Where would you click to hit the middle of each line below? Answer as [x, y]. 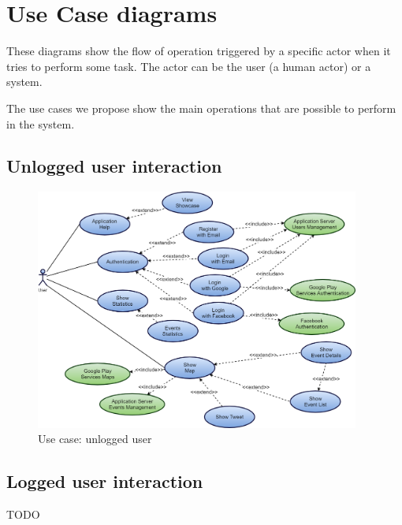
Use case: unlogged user [95, 439]
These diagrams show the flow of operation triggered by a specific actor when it [199, 51]
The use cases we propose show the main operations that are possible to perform [201, 108]
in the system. [41, 123]
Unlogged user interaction [114, 166]
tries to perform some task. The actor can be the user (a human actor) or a [189, 66]
